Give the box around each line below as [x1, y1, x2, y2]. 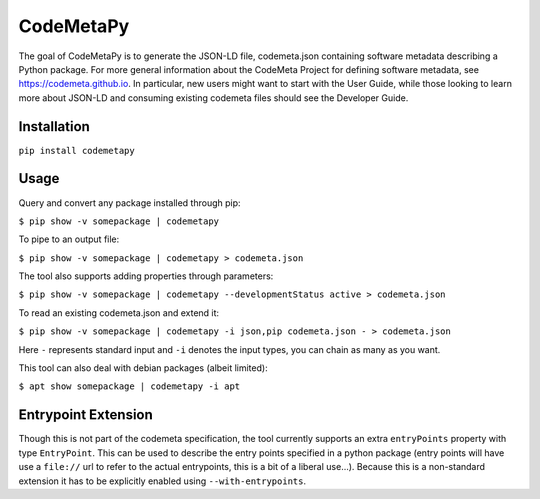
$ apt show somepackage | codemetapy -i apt [18, 381, 241, 392]
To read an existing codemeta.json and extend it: [18, 306, 220, 319]
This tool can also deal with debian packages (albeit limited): [18, 362, 269, 374]
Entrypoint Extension [18, 406, 154, 424]
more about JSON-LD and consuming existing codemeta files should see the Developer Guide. [18, 91, 409, 104]
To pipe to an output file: [18, 233, 120, 245]
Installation [18, 118, 90, 135]
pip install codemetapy [18, 145, 135, 156]
